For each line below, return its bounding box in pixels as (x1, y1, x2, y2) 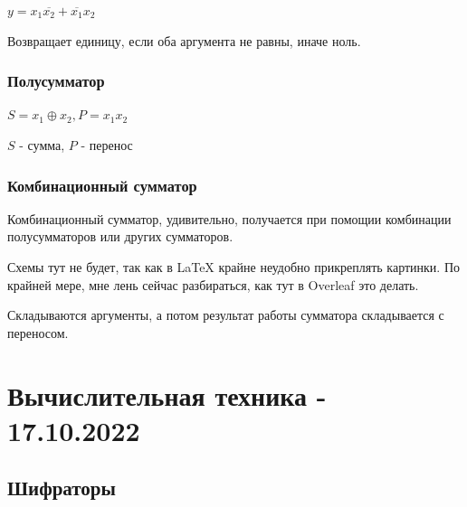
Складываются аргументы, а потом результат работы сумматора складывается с (7, 305, 444, 324)
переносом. (7, 323, 69, 342)
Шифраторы (7, 474, 116, 502)
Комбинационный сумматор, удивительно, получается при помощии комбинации (7, 209, 452, 228)
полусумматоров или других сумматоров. (7, 227, 233, 246)
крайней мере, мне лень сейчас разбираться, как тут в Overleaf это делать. (7, 275, 419, 294)
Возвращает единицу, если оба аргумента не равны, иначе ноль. (7, 31, 361, 50)
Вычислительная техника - (7, 376, 327, 413)
